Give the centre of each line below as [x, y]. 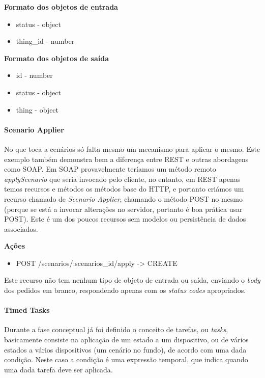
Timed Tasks [27, 310]
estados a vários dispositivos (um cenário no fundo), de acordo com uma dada [125, 349]
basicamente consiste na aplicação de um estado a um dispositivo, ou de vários [126, 340]
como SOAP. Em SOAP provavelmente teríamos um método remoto [110, 169]
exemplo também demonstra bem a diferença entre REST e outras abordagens [126, 159]
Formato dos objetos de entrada [61, 7]
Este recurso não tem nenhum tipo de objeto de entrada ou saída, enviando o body [132, 280]
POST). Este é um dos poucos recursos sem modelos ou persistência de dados [125, 219]
